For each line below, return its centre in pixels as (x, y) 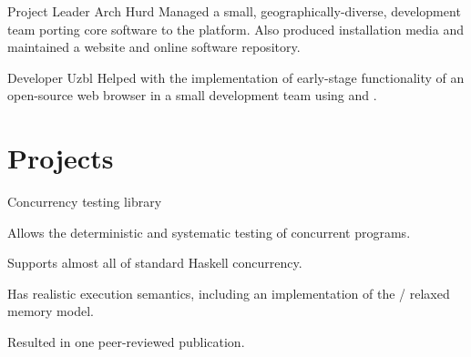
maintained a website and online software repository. (154, 47)
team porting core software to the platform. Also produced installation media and (235, 29)
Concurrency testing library (85, 202)
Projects (61, 158)
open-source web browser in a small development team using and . (192, 95)
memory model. (51, 311)
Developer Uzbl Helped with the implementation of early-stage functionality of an (236, 77)
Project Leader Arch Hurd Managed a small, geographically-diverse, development (234, 11)
